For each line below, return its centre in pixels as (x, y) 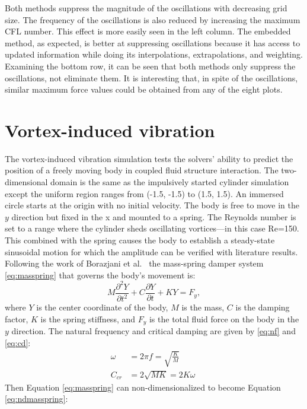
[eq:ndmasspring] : (36, 399)
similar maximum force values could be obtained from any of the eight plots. (144, 89)
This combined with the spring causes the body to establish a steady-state (140, 240)
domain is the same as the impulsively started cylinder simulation (170, 182)
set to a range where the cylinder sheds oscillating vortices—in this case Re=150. (152, 228)
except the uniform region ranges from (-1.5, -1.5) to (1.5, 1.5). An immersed (144, 193)
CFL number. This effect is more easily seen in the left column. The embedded (148, 31)
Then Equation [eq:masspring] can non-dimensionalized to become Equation (143, 387)
